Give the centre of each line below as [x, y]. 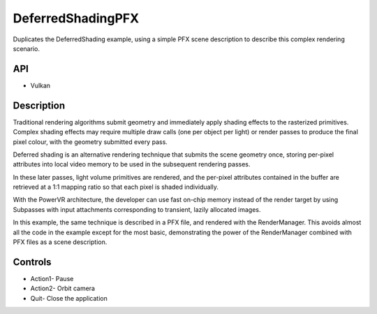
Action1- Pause [52, 278]
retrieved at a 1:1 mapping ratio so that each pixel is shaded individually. [116, 187]
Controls [32, 262]
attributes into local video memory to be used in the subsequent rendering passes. [132, 164]
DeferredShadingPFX [76, 18]
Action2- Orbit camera [63, 288]
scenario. [26, 48]
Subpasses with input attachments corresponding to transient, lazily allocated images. [137, 209]
